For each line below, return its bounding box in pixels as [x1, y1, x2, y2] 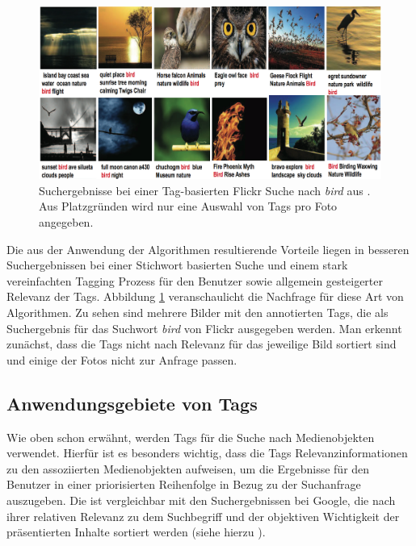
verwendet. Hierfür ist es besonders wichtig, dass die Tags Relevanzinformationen [6, 444, 408, 461]
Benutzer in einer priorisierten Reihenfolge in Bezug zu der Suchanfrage [6, 476, 361, 493]
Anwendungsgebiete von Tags [6, 390, 258, 415]
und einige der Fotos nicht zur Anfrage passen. [6, 351, 237, 368]
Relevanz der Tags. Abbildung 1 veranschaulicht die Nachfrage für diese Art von [6, 288, 404, 305]
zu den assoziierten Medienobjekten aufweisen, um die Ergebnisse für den [6, 460, 370, 477]
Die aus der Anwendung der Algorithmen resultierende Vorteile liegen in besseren [6, 240, 410, 257]
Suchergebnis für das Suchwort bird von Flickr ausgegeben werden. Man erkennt [6, 319, 402, 336]
